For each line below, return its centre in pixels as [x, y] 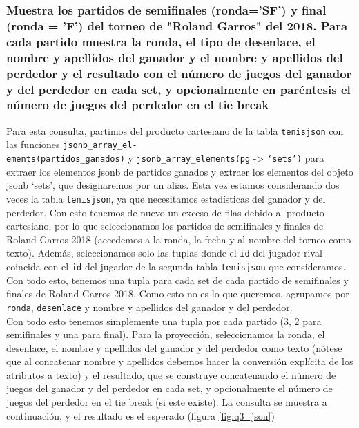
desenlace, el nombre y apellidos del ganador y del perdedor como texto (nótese [174, 347]
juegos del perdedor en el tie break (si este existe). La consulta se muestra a [167, 402]
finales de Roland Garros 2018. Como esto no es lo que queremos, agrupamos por [178, 294]
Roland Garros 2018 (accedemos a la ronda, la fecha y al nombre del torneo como [179, 239]
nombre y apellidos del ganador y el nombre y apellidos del [175, 57]
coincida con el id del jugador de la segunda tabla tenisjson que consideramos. [176, 266]
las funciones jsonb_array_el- [72, 144]
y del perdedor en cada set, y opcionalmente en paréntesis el [178, 89]
